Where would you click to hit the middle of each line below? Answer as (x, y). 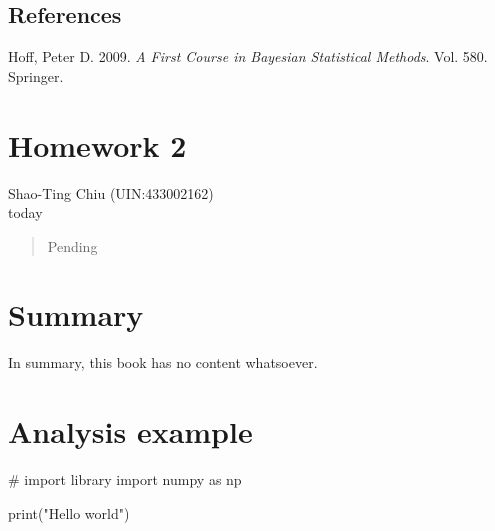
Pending (72, 245)
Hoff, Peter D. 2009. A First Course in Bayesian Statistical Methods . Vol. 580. (248, 56)
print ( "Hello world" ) (69, 512)
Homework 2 (97, 144)
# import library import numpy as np (125, 479)
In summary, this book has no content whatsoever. (163, 362)
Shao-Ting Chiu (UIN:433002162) (111, 192)
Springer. (36, 75)
